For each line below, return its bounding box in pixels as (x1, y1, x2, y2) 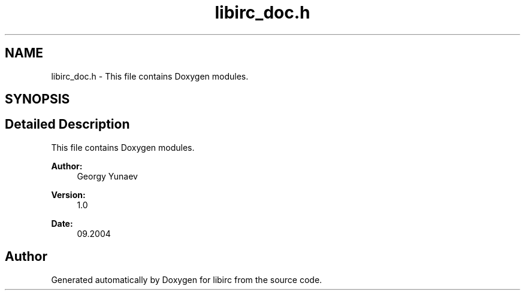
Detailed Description (5, 117, 130, 132)
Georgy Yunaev (77, 171, 138, 181)
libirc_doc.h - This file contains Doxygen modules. (51, 71, 249, 81)
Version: (51, 189, 86, 200)
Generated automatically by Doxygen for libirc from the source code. (51, 274, 322, 285)
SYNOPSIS (5, 92, 70, 107)
